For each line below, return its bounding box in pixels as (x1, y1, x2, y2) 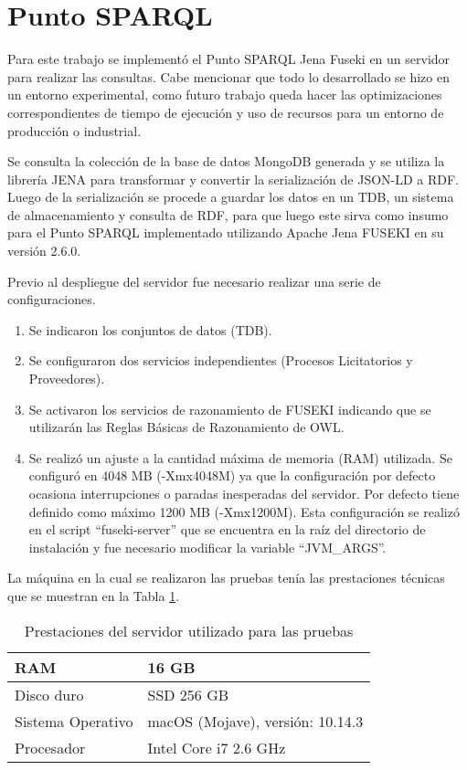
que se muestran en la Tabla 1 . (7, 585, 180, 605)
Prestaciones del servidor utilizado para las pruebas (24, 619, 354, 641)
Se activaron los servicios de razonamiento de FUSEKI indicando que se (28, 399, 431, 418)
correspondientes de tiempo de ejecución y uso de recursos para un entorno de (7, 102, 444, 121)
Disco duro (15, 683, 84, 705)
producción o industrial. (7, 121, 142, 140)
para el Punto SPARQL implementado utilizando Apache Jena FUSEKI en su (7, 223, 444, 242)
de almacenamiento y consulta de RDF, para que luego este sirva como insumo (7, 205, 449, 224)
